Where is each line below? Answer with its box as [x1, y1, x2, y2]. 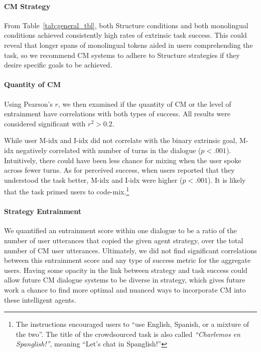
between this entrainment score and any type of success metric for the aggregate [4, 255, 251, 265]
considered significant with [4, 118, 86, 128]
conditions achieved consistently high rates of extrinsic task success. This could [4, 30, 247, 40]
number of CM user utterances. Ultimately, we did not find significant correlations [4, 245, 257, 255]
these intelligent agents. [4, 294, 76, 305]
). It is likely [208, 174, 246, 185]
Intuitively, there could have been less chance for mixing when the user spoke [4, 155, 241, 165]
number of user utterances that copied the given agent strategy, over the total [4, 235, 243, 245]
